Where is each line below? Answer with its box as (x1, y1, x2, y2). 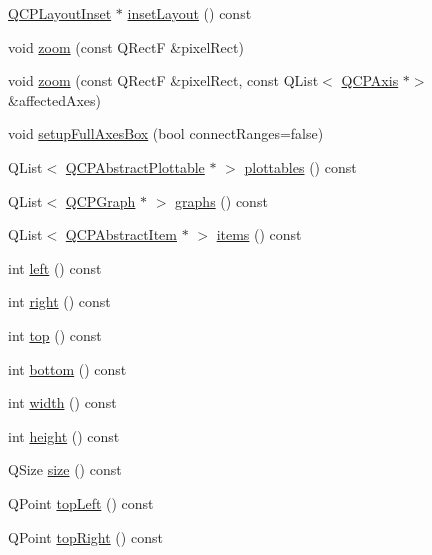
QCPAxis (341, 70, 399, 91)
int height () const (8, 425, 120, 446)
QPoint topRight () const (8, 526, 163, 547)
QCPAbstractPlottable (65, 156, 205, 177)
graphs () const (175, 190, 268, 211)
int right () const (8, 291, 111, 312)
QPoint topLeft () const (8, 492, 154, 513)
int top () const (8, 324, 102, 345)
